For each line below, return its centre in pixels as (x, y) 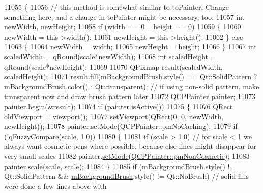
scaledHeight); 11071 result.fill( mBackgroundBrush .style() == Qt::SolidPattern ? (131, 76)
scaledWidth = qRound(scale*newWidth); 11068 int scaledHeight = (110, 56)
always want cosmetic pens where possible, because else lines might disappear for (130, 146)
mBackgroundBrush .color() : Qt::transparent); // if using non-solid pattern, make (132, 86)
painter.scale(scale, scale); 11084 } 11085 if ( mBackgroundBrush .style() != (120, 166)
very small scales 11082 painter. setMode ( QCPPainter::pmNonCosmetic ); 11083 (127, 156)
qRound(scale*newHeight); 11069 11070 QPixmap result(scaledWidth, (113, 66)
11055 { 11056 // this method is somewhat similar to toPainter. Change (116, 7)
